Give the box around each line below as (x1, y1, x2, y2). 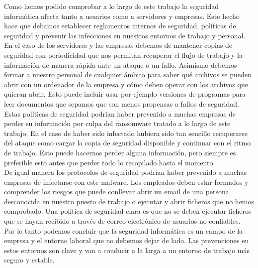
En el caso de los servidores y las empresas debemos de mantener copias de (4, 40, 233, 50)
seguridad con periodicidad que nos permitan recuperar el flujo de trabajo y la (4, 49, 243, 60)
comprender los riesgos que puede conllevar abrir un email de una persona (4, 186, 229, 197)
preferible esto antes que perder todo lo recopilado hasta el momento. (4, 157, 215, 167)
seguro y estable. (4, 255, 55, 265)
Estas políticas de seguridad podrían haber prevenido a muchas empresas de (4, 108, 236, 119)
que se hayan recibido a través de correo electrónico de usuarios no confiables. (4, 216, 241, 226)
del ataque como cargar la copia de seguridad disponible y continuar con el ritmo (4, 137, 251, 148)
